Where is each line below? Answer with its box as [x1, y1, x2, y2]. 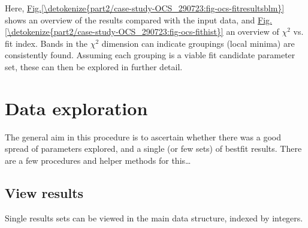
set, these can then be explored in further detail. [5, 60, 183, 73]
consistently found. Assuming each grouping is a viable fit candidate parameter [5, 49, 295, 61]
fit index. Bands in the [5, 37, 87, 49]
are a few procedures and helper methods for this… [5, 154, 191, 166]
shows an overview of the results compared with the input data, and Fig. [5, 13, 272, 26]
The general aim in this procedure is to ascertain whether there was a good [5, 130, 281, 143]
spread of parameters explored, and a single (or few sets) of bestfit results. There [5, 142, 302, 155]
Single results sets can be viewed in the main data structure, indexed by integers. [5, 211, 303, 224]
